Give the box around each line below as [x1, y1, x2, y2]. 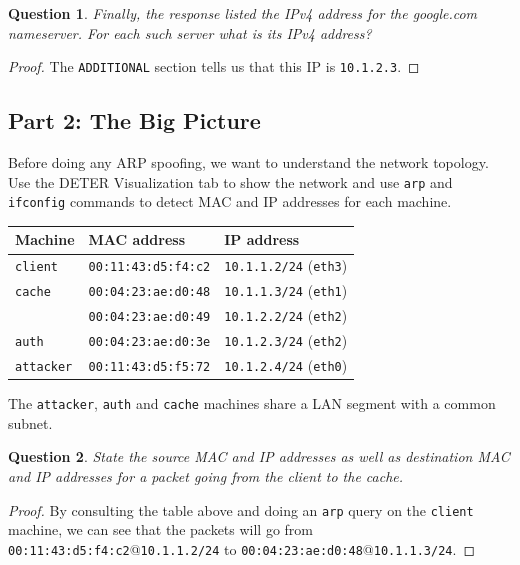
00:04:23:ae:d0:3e [88, 335, 211, 350]
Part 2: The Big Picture [8, 105, 261, 136]
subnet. [8, 412, 53, 433]
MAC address [88, 229, 186, 250]
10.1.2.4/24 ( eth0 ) [224, 354, 348, 375]
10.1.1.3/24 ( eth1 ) [224, 280, 348, 301]
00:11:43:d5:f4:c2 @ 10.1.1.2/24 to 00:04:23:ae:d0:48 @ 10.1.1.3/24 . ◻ [8, 538, 476, 559]
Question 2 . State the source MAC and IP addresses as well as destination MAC [8, 446, 510, 467]
